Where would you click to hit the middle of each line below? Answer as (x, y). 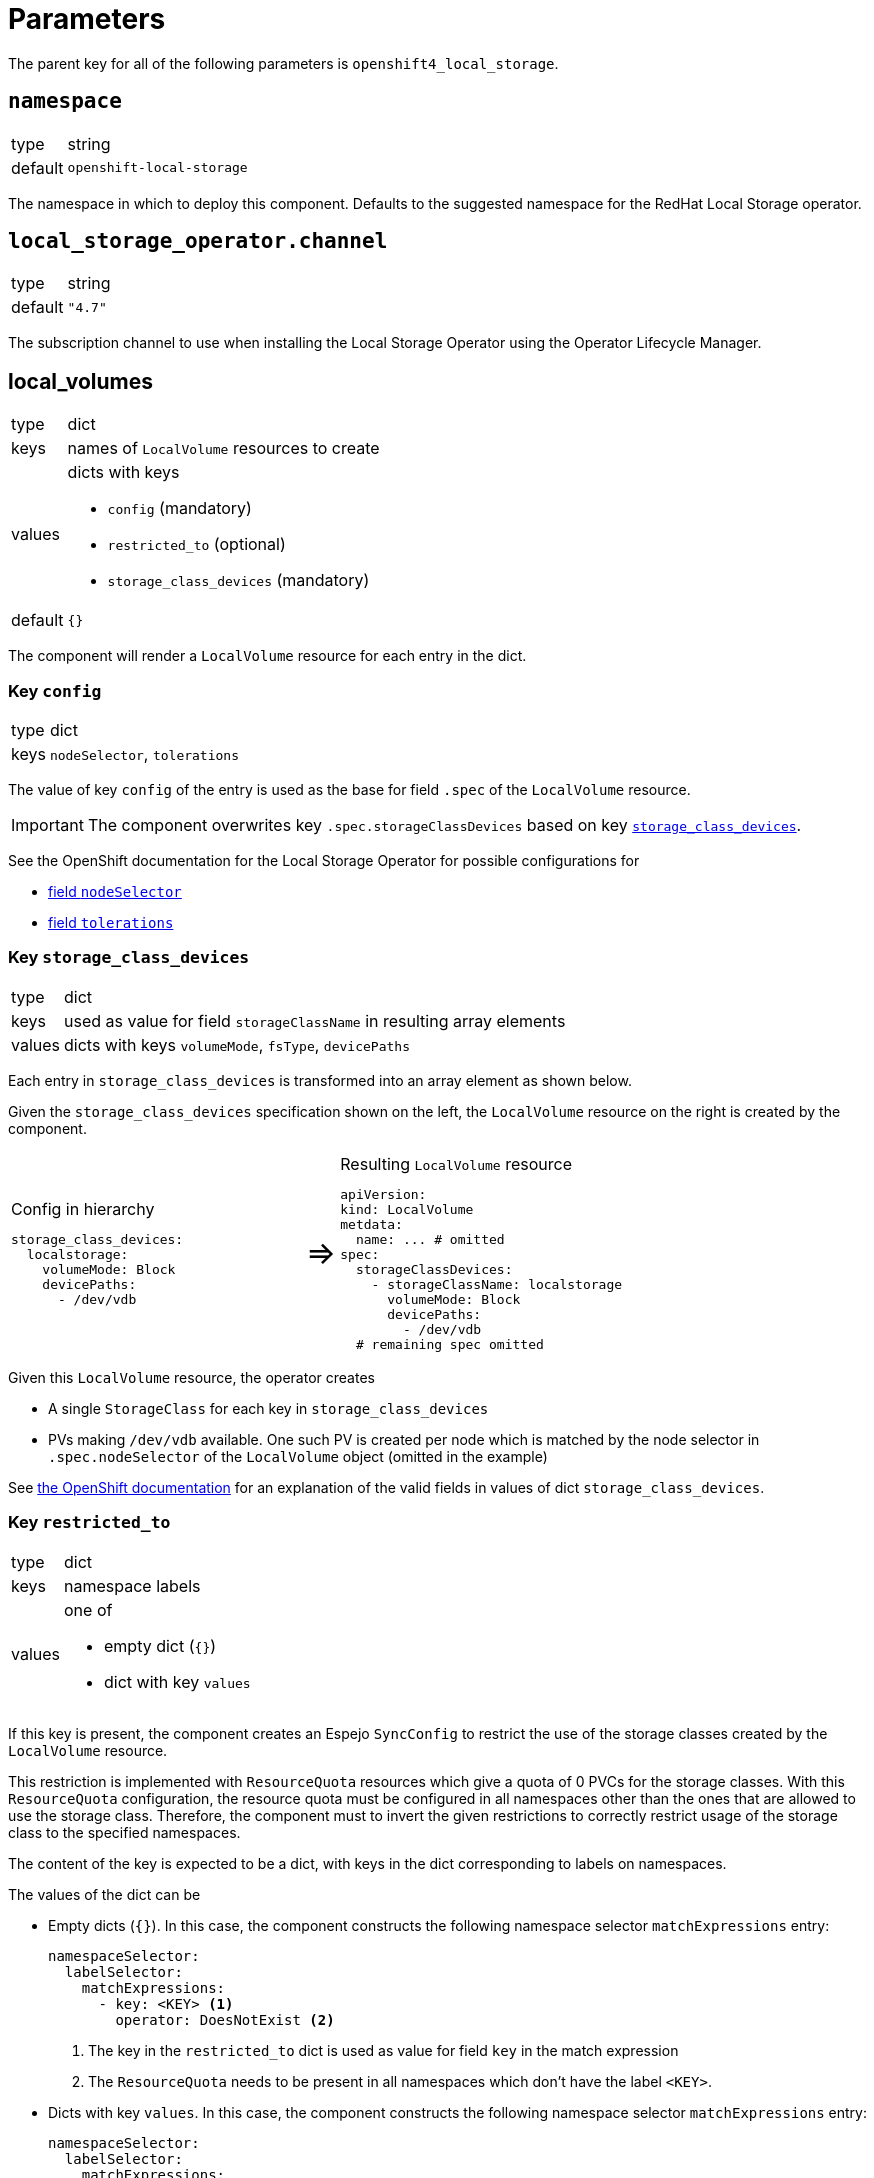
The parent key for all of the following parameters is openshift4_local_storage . (283, 63)
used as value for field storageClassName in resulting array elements (315, 1020)
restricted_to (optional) (196, 544)
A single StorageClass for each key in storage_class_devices (268, 1408)
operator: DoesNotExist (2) (225, 2019)
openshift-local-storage (157, 168)
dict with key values (177, 1681)
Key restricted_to (89, 1522)
